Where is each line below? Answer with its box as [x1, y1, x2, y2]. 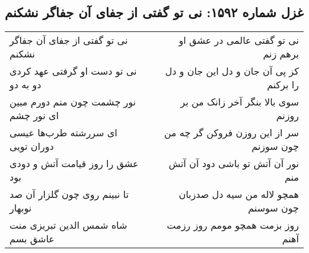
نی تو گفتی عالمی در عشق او [179, 33, 299, 47]
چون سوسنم [248, 201, 299, 215]
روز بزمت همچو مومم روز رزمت [167, 218, 299, 232]
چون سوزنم [251, 139, 299, 153]
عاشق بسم [9, 232, 55, 246]
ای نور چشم [9, 108, 59, 123]
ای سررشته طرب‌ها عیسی [9, 126, 117, 140]
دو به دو [9, 78, 42, 92]
